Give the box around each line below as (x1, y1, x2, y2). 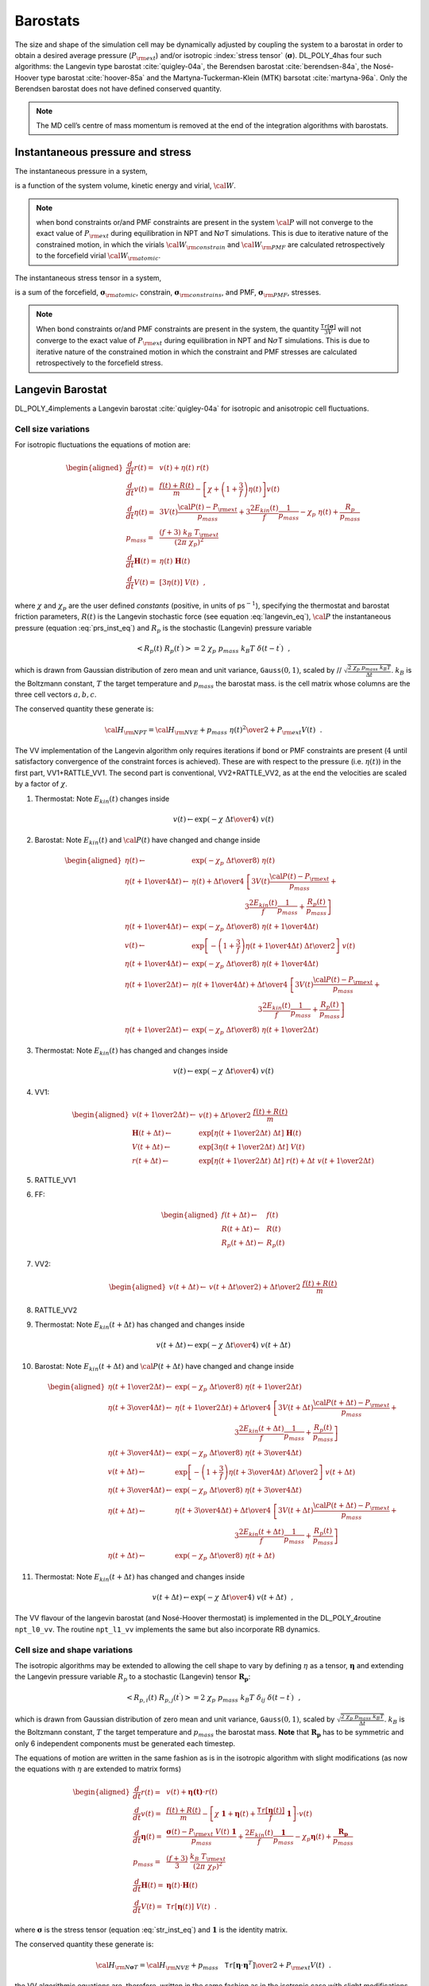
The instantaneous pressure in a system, (14, 166, 149, 176)
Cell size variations (14, 423, 91, 435)
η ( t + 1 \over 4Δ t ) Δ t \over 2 (245, 941, 335, 950)
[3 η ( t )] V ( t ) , (159, 578, 206, 587)
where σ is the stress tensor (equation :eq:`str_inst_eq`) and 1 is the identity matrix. (14, 1925, 288, 1934)
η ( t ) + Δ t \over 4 (191, 877, 245, 886)
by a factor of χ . (14, 779, 68, 789)
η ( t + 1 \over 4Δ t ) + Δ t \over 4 (191, 979, 288, 989)
